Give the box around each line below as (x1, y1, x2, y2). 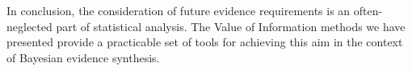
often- (353, 2, 383, 18)
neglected (6, 18, 53, 34)
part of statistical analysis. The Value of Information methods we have (56, 18, 406, 34)
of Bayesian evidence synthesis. (6, 49, 160, 65)
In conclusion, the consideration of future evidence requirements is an (6, 2, 351, 18)
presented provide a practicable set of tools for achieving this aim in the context (6, 34, 403, 50)
